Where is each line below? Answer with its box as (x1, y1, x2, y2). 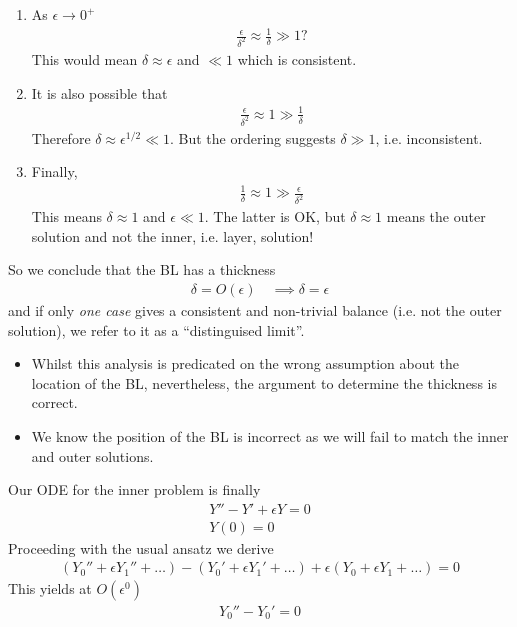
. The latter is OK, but (204, 206, 346, 227)
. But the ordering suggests (170, 127, 336, 148)
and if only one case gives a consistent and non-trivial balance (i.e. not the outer (8, 300, 502, 321)
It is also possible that (31, 82, 168, 103)
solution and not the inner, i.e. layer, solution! (31, 225, 314, 246)
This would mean (31, 49, 138, 70)
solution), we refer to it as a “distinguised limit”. (8, 319, 305, 340)
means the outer (386, 206, 486, 227)
